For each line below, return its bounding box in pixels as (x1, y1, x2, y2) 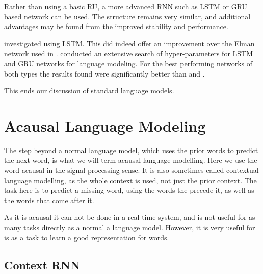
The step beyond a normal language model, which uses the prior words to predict (4, 144, 258, 155)
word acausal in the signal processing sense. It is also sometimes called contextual (4, 165, 259, 176)
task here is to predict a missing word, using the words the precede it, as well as (4, 185, 254, 195)
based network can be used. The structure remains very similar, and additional (4, 11, 251, 21)
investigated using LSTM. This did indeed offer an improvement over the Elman (4, 38, 255, 48)
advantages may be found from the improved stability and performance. (4, 21, 228, 32)
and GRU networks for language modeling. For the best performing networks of (4, 58, 253, 68)
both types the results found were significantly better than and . (4, 68, 205, 79)
